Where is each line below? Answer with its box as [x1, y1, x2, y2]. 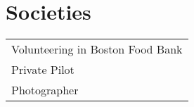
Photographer [11, 82, 79, 99]
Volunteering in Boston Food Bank [11, 41, 183, 58]
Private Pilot [11, 61, 75, 78]
